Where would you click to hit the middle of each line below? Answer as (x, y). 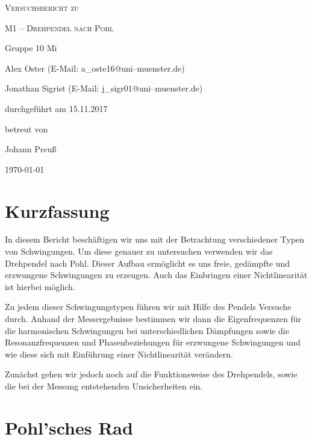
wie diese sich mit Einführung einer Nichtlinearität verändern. (119, 354)
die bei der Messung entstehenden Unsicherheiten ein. (104, 386)
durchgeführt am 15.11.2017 (56, 108)
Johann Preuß (31, 149)
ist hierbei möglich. (40, 286)
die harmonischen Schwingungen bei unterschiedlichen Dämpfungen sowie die (147, 330)
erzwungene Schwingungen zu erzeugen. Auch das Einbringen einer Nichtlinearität (156, 275)
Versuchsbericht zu (42, 7)
